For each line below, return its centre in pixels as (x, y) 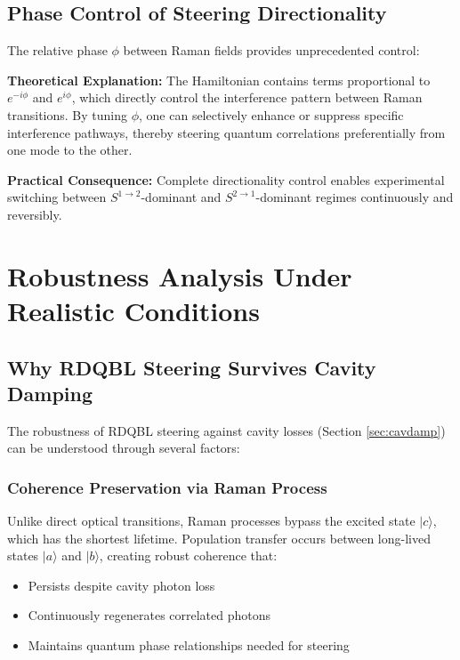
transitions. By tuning (67, 114)
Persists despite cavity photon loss (121, 585)
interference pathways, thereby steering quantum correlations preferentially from (226, 132)
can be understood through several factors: (124, 448)
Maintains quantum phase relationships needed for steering (189, 645)
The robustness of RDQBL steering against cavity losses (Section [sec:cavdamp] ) (226, 430)
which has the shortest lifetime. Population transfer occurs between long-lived (219, 538)
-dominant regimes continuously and (355, 197)
